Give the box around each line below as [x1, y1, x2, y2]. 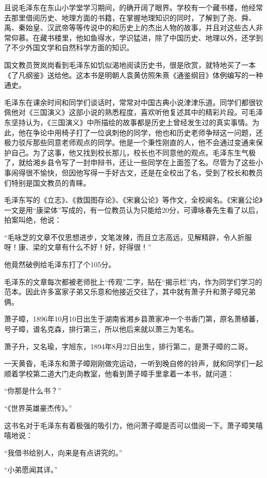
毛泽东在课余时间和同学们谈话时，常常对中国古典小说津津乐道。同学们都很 [4, 96, 256, 107]
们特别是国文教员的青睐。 [4, 177, 90, 188]
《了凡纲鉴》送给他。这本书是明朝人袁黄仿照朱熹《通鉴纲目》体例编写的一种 [4, 69, 263, 80]
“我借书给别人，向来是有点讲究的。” [4, 447, 123, 457]
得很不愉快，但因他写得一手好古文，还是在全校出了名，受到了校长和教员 [18, 167, 263, 177]
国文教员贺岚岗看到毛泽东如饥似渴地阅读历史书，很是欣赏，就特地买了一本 [4, 59, 256, 70]
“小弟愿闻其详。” [4, 464, 58, 475]
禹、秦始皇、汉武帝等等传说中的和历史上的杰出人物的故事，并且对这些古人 [4, 22, 256, 33]
